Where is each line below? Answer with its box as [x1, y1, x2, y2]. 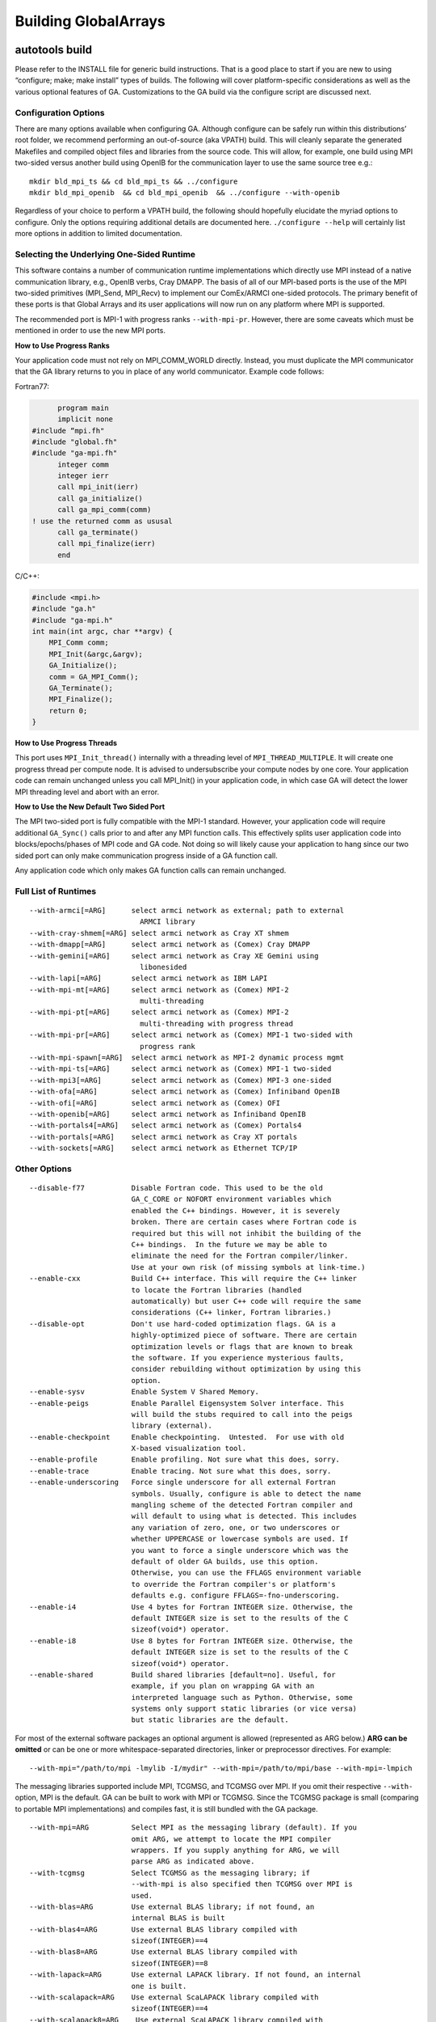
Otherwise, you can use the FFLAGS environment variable [131, 1568, 362, 1577]
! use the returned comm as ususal [31, 516, 173, 526]
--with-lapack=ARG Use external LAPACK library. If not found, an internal [29, 1970, 362, 1979]
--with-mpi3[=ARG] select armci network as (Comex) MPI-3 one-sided [29, 1076, 332, 1085]
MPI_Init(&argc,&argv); [48, 649, 143, 658]
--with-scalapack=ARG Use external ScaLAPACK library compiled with [29, 1993, 319, 2002]
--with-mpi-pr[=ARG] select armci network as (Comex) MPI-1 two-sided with [29, 1030, 353, 1039]
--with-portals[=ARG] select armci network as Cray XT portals [29, 1132, 298, 1141]
